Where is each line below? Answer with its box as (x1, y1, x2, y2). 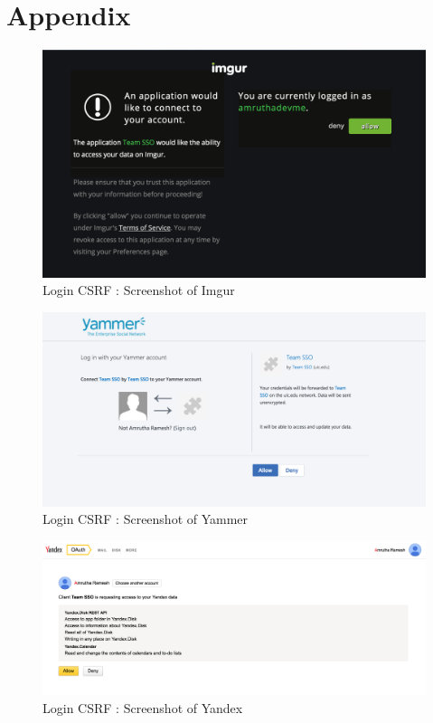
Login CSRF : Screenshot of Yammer (42, 509, 249, 528)
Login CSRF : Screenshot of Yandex (42, 698, 243, 717)
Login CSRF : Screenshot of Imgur (42, 281, 235, 300)
